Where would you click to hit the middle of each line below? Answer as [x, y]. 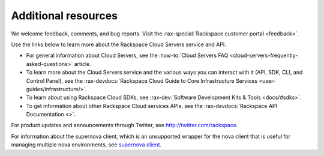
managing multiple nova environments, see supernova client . [86, 145]
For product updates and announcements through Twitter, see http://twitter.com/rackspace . [124, 125]
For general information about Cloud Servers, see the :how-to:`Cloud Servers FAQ [127, 55]
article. [82, 64]
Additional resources [64, 16]
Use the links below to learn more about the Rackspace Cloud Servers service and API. [118, 44]
